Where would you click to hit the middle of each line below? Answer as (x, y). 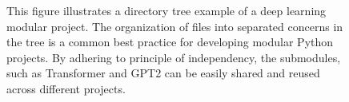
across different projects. (66, 88)
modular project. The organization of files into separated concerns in (175, 26)
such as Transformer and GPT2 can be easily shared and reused (163, 73)
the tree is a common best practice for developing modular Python (170, 42)
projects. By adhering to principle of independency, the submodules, (174, 57)
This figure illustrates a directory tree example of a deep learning (166, 10)
